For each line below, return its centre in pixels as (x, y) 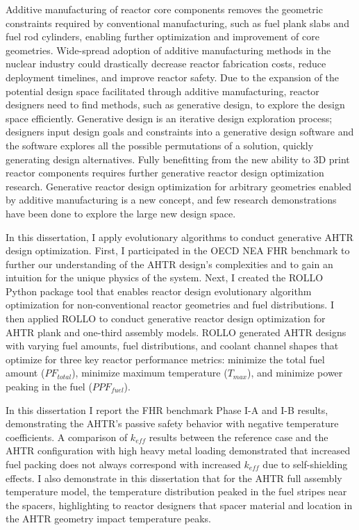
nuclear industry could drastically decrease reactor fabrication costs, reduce (166, 64)
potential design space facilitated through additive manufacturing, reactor (162, 91)
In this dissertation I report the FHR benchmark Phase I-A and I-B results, (167, 409)
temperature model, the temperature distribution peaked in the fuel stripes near (176, 491)
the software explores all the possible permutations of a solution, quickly (160, 145)
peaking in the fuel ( (49, 387)
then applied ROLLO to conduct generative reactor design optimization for (166, 318)
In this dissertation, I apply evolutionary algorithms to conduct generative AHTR (179, 237)
